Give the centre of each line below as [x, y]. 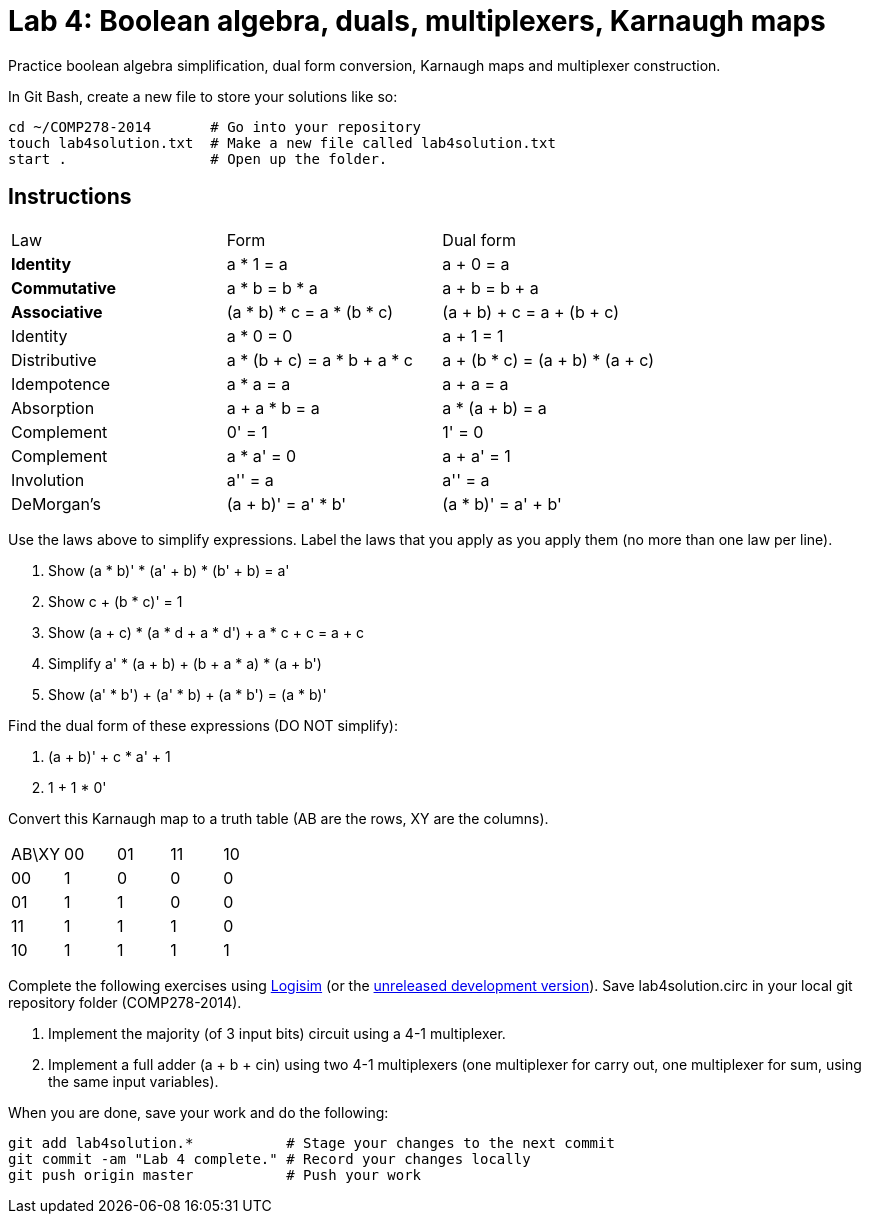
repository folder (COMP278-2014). [125, 1002]
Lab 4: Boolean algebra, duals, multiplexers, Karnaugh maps [417, 21]
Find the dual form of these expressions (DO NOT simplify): [203, 725]
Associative [57, 311]
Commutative [64, 287]
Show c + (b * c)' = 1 [115, 601]
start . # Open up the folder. [198, 158]
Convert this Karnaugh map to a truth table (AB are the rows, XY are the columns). [278, 818]
